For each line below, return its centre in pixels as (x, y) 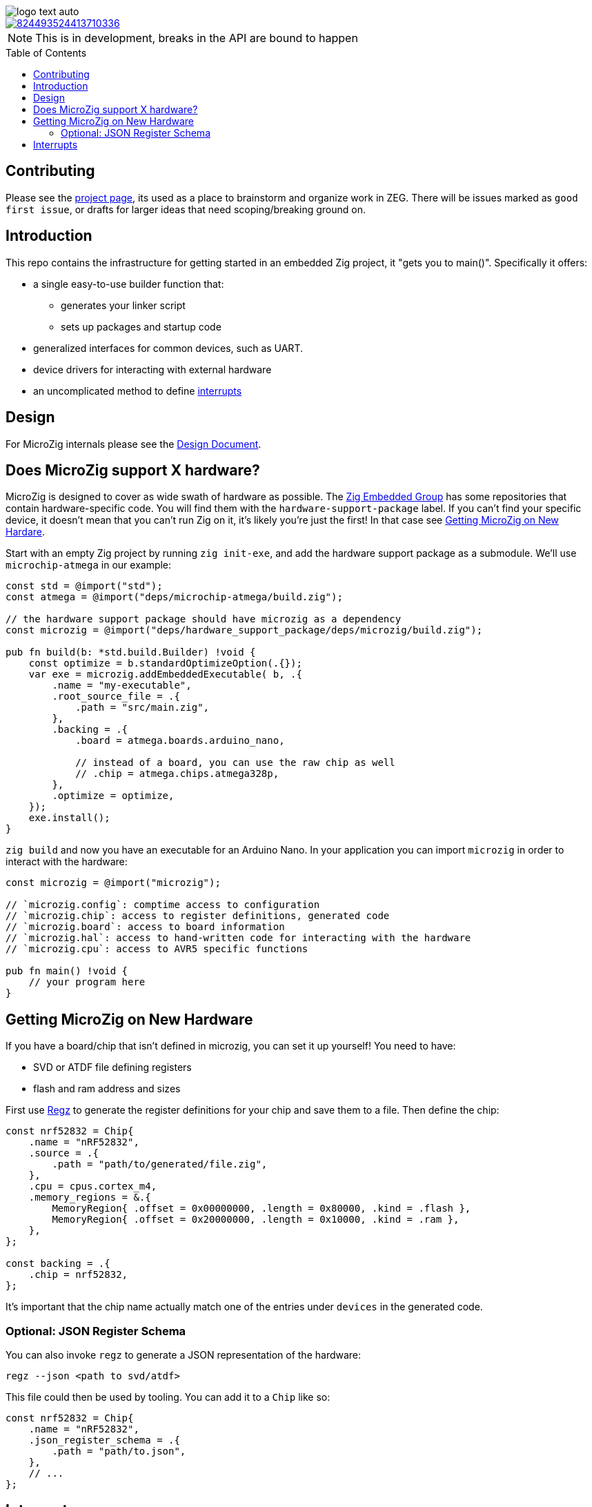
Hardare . (25, 532)
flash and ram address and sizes (107, 1089)
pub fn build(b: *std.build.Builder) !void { (131, 652)
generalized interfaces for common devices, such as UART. (168, 348)
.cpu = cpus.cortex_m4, (93, 1186)
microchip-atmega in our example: (89, 565)
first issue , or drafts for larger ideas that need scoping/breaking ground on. (186, 209)
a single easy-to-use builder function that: (129, 284)
